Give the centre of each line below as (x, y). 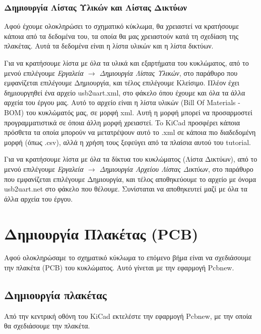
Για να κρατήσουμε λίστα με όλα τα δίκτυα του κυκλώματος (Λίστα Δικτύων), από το (131, 159)
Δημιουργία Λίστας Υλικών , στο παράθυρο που (169, 73)
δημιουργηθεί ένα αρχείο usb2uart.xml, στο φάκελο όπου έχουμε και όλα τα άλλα (125, 92)
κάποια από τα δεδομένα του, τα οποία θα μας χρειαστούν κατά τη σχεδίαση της (121, 36)
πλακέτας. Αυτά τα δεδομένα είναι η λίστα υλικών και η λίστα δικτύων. (109, 46)
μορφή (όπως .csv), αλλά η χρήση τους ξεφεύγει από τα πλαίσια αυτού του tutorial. (127, 142)
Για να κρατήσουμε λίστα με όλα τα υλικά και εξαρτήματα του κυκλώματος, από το (126, 63)
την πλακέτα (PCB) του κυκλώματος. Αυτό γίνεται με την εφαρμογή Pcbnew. (119, 268)
